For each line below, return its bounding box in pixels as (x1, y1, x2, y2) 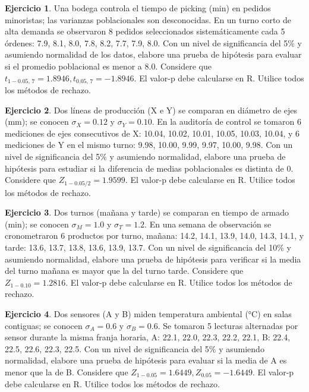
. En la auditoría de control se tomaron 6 (152, 115, 301, 128)
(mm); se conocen (5, 115, 69, 128)
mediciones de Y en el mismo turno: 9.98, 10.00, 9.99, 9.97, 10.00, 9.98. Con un (5, 138, 293, 151)
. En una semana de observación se (144, 217, 272, 230)
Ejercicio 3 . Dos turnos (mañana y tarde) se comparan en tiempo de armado (5, 206, 289, 219)
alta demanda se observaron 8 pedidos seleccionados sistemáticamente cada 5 (5, 25, 285, 37)
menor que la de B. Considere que (5, 365, 128, 378)
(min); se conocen (5, 217, 69, 230)
